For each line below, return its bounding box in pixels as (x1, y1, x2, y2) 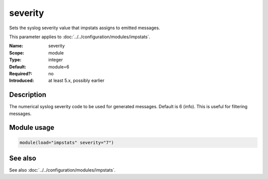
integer (48, 57, 63, 63)
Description (9, 91, 47, 99)
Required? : (9, 70, 32, 76)
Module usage (9, 123, 55, 132)
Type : (9, 57, 22, 63)
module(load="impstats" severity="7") (19, 139, 114, 145)
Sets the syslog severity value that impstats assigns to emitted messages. (9, 25, 160, 31)
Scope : (9, 50, 24, 56)
